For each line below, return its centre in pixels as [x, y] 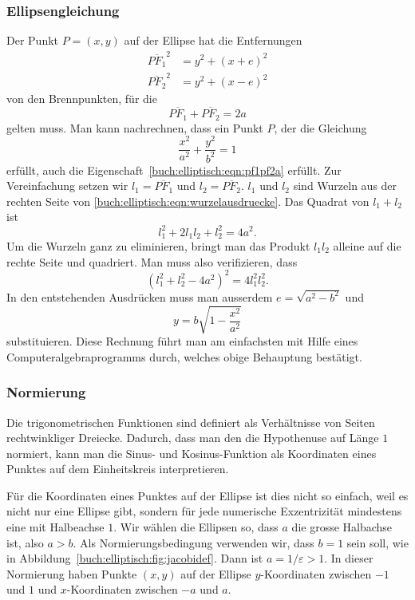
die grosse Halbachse [342, 527]
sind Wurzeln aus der [345, 186]
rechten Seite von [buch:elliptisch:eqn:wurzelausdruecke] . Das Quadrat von [188, 201]
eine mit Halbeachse [55, 527]
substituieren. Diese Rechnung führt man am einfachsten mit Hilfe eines [182, 341]
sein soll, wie [377, 542]
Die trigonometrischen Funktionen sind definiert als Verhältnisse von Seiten [191, 422]
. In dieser [349, 558]
